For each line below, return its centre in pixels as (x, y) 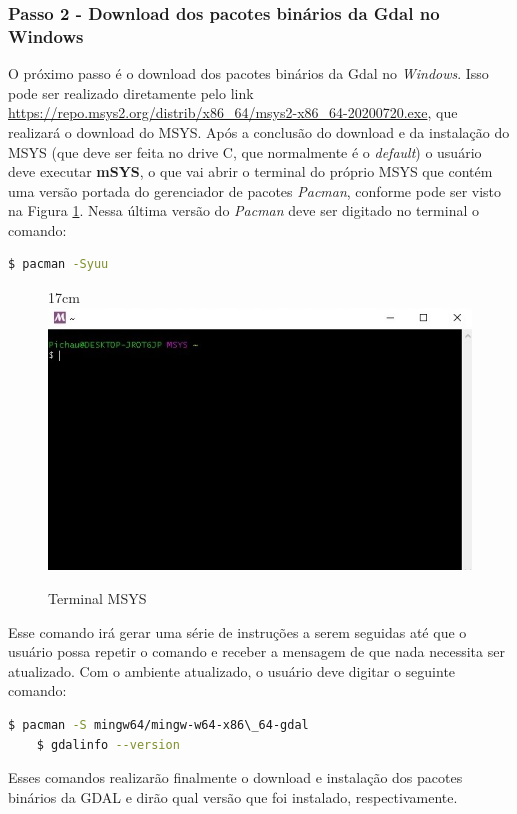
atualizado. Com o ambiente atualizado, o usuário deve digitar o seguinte (232, 670)
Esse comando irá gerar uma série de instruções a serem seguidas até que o (237, 631)
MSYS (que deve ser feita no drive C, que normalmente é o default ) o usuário (245, 151)
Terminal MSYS (97, 598)
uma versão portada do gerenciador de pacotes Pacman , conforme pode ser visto (255, 190)
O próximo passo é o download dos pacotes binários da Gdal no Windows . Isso (248, 73)
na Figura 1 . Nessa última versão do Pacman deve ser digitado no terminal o (243, 210)
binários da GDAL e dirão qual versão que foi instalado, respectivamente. (233, 796)
